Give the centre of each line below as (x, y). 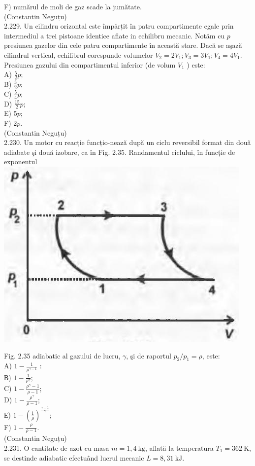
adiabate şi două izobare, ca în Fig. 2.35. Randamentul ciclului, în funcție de (120, 152)
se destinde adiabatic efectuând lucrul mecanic (74, 457)
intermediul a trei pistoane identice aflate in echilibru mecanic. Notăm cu (114, 35)
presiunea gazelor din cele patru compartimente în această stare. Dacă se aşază (123, 45)
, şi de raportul (149, 355)
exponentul (21, 161)
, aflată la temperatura (179, 448)
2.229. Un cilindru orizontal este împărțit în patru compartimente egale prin (119, 26)
